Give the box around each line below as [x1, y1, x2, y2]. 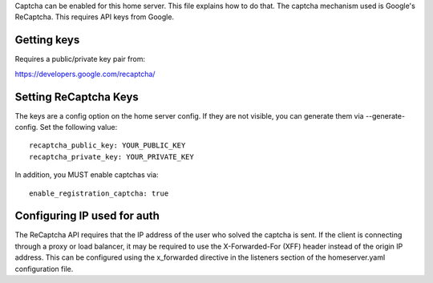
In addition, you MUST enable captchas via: [14, 170, 160, 180]
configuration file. [14, 264, 74, 273]
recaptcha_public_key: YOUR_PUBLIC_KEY [29, 141, 186, 150]
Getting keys [14, 33, 80, 47]
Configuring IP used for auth [14, 209, 160, 223]
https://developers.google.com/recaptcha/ [14, 69, 156, 79]
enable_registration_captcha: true [29, 188, 169, 198]
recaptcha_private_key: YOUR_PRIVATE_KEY [29, 152, 194, 161]
